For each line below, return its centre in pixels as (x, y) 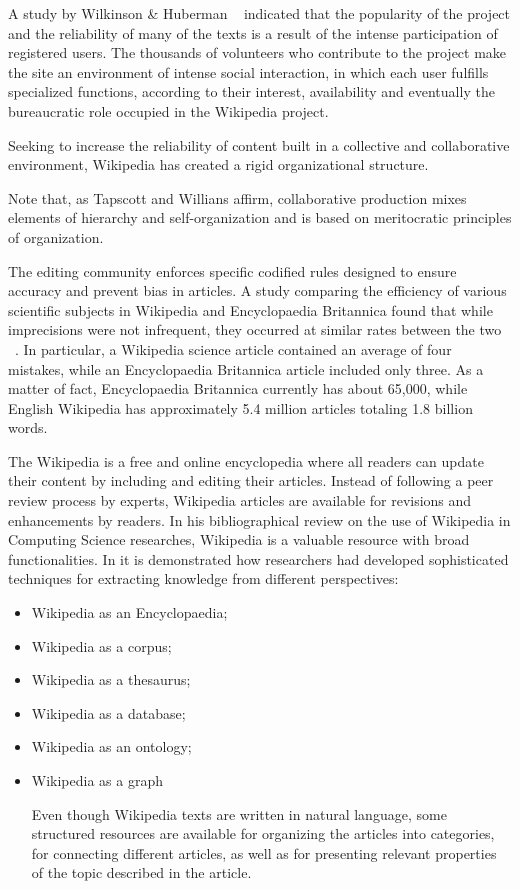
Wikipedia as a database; (108, 712)
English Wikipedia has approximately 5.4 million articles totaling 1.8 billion (240, 407)
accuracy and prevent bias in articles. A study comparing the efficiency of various (257, 290)
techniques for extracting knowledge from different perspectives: (203, 578)
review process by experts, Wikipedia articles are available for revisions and (240, 500)
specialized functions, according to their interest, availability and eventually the (251, 91)
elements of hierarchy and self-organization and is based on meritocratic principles (260, 217)
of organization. (56, 236)
